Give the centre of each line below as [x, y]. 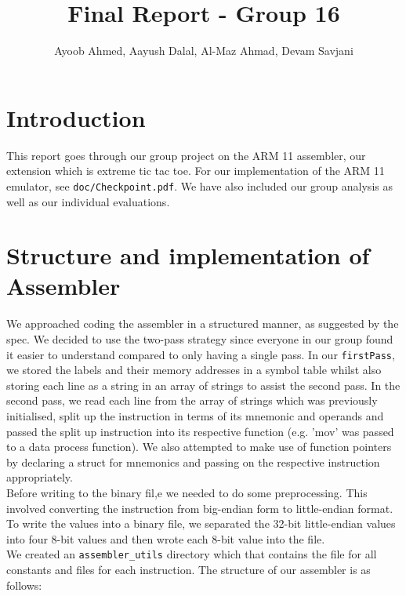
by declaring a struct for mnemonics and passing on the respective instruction [193, 462]
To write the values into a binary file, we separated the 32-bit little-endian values [201, 523]
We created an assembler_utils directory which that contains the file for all [192, 554]
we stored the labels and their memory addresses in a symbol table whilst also [194, 370]
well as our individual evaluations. [88, 201]
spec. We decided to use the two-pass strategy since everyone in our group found [200, 339]
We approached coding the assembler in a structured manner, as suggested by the [203, 323]
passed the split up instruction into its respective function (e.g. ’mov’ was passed [200, 431]
